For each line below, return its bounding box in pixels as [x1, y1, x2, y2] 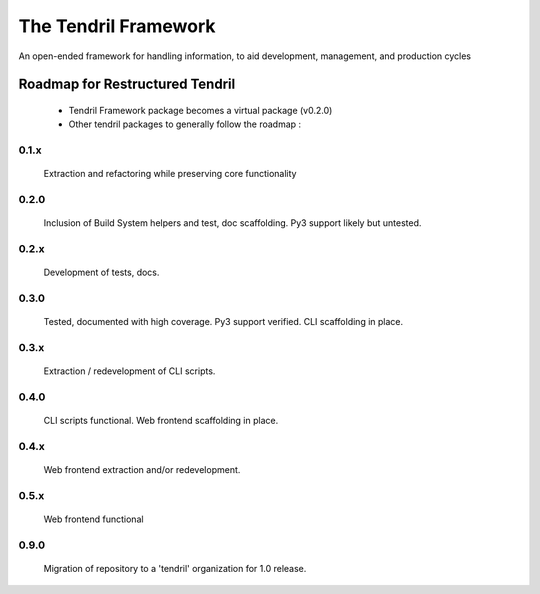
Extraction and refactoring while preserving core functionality [43, 168, 297, 180]
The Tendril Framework [18, 15, 216, 37]
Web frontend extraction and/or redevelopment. [43, 464, 241, 476]
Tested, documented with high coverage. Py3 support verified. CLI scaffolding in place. [43, 316, 404, 328]
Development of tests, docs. [43, 266, 160, 279]
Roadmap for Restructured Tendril [18, 76, 236, 93]
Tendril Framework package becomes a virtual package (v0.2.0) [68, 104, 333, 116]
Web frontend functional [43, 513, 144, 525]
